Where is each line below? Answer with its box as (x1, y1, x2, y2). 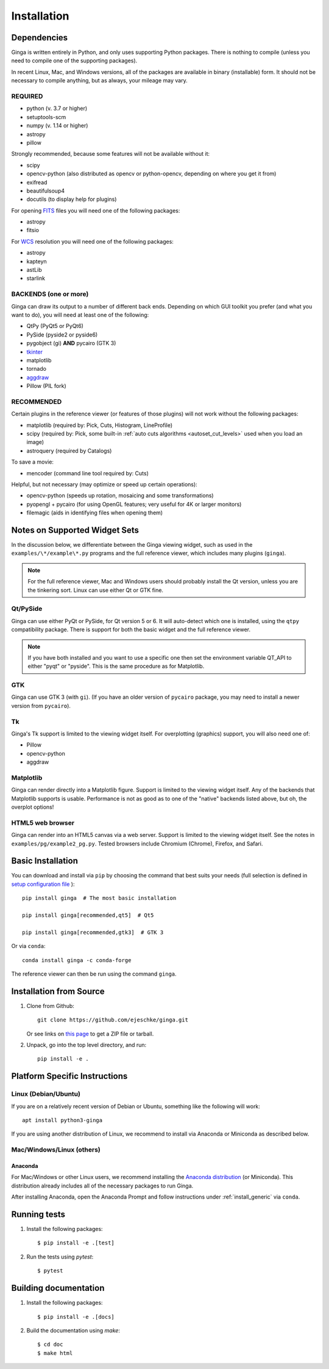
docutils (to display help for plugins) (26, 195, 117, 203)
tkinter (26, 348, 43, 356)
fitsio (26, 227, 40, 234)
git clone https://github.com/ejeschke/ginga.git (37, 1017, 189, 1023)
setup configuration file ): (11, 880, 75, 888)
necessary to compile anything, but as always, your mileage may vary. (11, 77, 188, 84)
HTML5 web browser (11, 819, 75, 827)
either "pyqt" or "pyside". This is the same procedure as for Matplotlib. (27, 663, 205, 670)
